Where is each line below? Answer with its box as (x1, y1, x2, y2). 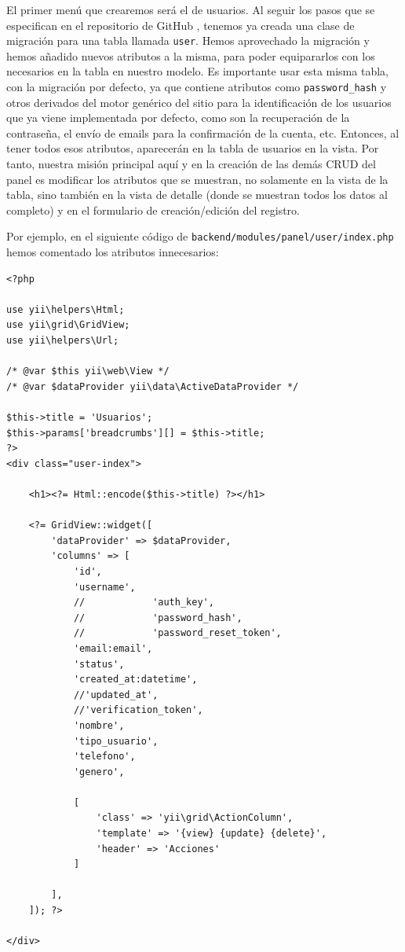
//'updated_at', (73, 689, 159, 700)
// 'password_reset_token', (73, 627, 282, 639)
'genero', (73, 766, 125, 777)
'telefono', (73, 751, 136, 763)
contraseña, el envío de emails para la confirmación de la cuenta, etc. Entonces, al (6, 124, 400, 141)
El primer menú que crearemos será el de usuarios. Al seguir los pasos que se (6, 2, 375, 17)
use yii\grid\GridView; (6, 319, 130, 331)
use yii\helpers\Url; (6, 335, 119, 347)
